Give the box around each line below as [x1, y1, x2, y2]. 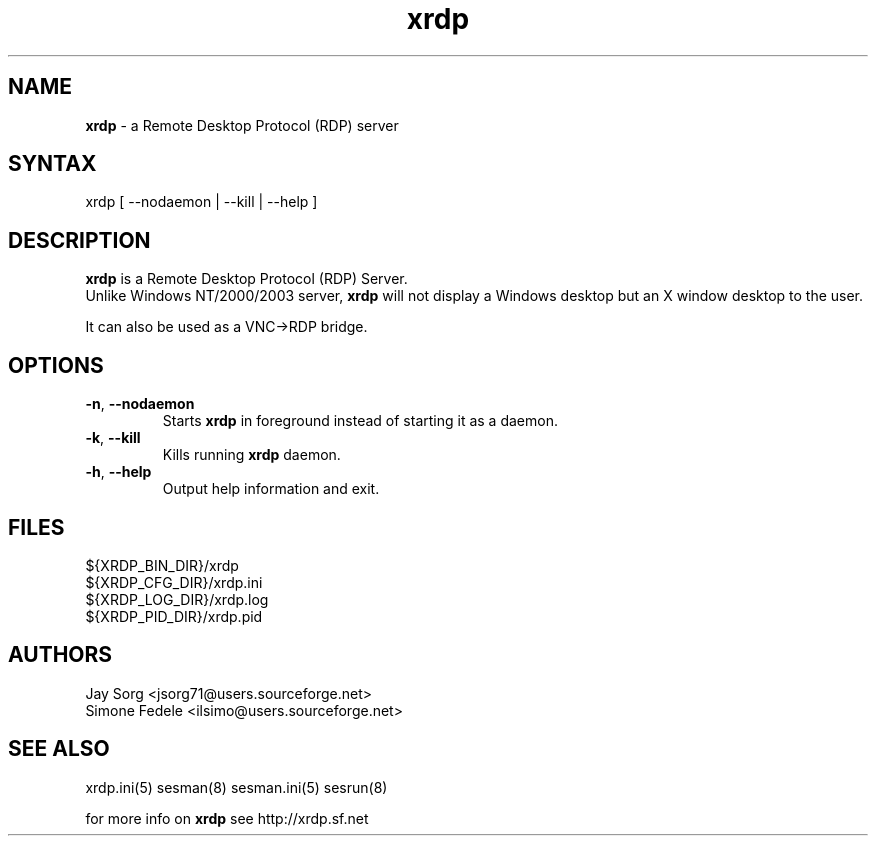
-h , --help [85, 463, 152, 481]
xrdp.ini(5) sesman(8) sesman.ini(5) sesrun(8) [85, 778, 388, 796]
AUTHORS [8, 642, 113, 668]
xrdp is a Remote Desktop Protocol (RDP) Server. [85, 270, 408, 288]
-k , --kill [85, 429, 141, 447]
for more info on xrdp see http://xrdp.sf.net [85, 809, 369, 827]
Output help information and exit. [162, 480, 380, 498]
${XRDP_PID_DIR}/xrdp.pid [85, 607, 263, 625]
